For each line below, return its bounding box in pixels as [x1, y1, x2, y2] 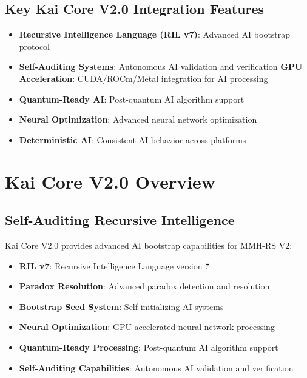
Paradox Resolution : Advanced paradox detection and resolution [19, 280, 270, 292]
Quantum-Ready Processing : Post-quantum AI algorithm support [19, 340, 278, 353]
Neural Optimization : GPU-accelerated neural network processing [19, 320, 275, 333]
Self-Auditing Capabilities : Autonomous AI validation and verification [19, 361, 294, 374]
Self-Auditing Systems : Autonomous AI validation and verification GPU [19, 60, 303, 73]
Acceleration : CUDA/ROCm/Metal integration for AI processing [19, 72, 268, 84]
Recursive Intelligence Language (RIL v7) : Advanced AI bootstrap [19, 28, 291, 41]
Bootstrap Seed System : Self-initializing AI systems [19, 300, 224, 312]
